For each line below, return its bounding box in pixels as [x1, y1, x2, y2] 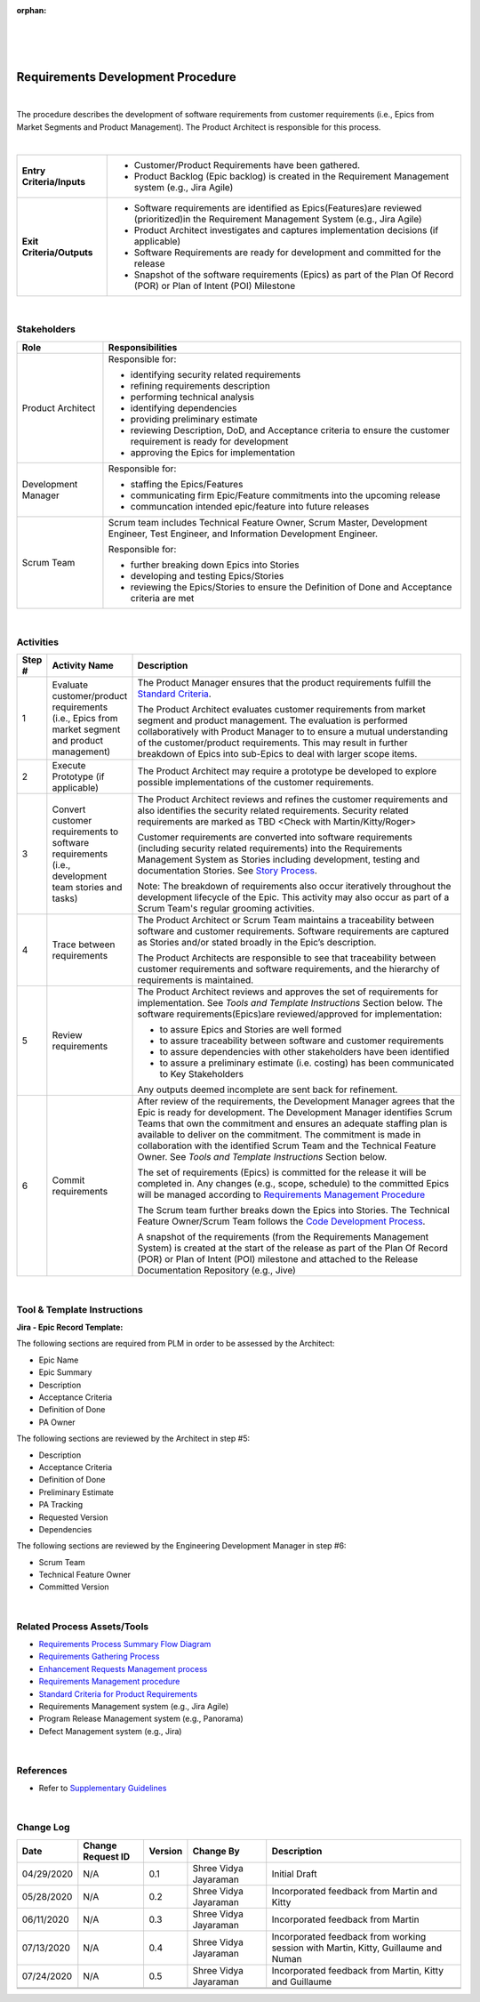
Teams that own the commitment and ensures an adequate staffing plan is [137, 1117, 448, 1130]
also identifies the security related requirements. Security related [137, 804, 409, 816]
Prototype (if [52, 770, 106, 783]
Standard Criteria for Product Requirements [38, 1688, 198, 1699]
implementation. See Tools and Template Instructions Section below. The [137, 996, 444, 1009]
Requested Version [38, 1512, 108, 1523]
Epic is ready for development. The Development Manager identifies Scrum [137, 1106, 452, 1118]
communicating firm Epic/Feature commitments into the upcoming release [130, 489, 441, 502]
